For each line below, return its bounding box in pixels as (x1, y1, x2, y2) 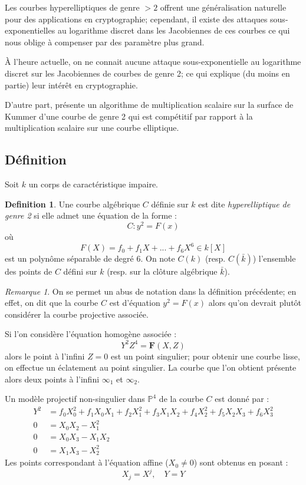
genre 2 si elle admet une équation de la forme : (5, 209, 177, 222)
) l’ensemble (252, 252, 296, 265)
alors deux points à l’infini (5, 372, 100, 385)
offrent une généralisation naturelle (160, 1, 287, 13)
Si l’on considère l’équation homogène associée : (5, 328, 177, 340)
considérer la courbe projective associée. (5, 308, 149, 320)
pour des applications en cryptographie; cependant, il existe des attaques (5, 12, 268, 25)
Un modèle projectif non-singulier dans (5, 392, 145, 405)
